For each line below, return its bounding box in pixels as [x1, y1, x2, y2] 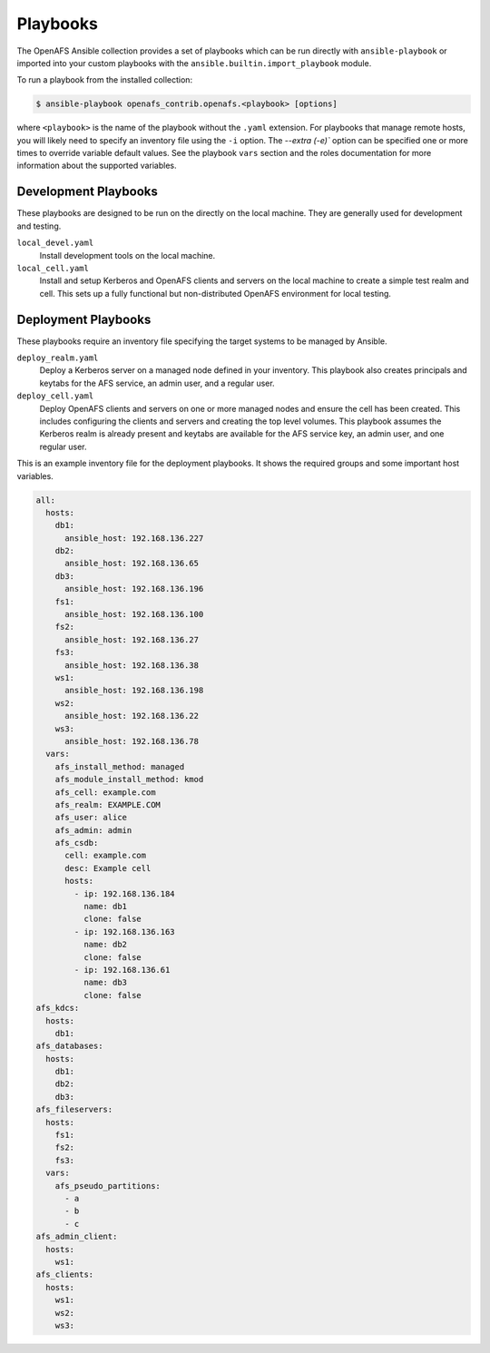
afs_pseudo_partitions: [54, 1181, 161, 1191]
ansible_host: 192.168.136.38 [64, 660, 200, 671]
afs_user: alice [54, 812, 127, 823]
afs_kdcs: [35, 1003, 80, 1014]
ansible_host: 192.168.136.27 [64, 634, 200, 644]
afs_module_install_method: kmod [54, 774, 204, 785]
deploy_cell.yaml [16, 391, 94, 401]
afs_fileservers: [35, 1104, 113, 1115]
